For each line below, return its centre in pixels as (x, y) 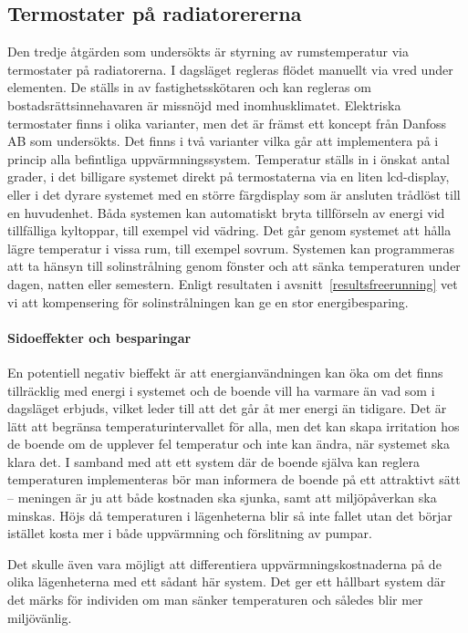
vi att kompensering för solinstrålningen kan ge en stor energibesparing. (208, 301)
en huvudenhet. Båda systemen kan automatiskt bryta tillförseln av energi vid (226, 212)
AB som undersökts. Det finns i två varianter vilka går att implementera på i (223, 141)
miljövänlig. (40, 617)
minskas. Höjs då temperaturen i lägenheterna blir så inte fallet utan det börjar (230, 515)
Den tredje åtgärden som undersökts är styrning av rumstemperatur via (208, 52)
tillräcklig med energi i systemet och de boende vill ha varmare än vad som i (221, 390)
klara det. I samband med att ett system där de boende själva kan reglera (213, 461)
